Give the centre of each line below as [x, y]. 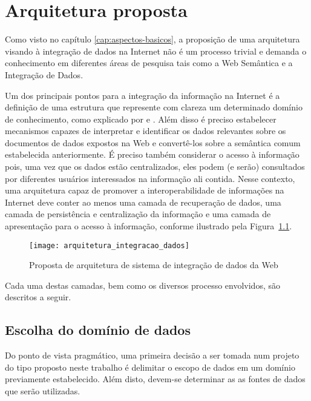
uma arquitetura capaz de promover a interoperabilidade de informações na [145, 190]
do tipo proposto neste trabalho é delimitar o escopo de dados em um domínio [150, 367]
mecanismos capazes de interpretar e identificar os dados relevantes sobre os [146, 131]
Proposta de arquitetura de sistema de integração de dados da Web [154, 265]
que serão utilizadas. [43, 391]
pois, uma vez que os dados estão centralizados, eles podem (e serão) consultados [155, 167]
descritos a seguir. [38, 297]
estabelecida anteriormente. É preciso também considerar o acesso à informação [152, 154]
